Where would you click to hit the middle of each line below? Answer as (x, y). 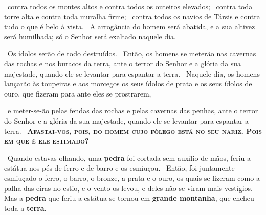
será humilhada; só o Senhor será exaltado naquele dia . (90, 36)
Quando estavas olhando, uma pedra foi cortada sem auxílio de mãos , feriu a (129, 158)
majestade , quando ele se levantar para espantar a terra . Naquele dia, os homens (132, 73)
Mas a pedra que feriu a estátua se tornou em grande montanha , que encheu (129, 198)
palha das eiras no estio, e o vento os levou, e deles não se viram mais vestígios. (129, 188)
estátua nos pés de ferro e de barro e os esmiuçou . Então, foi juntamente (119, 168)
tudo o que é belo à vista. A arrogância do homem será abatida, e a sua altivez (130, 26)
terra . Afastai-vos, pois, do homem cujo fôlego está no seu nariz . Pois (133, 130)
